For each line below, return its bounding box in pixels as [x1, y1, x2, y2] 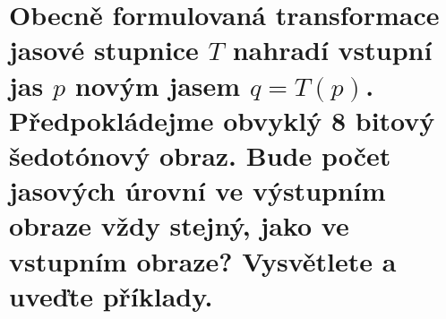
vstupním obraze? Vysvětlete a [9, 242, 397, 279]
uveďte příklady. [9, 277, 213, 314]
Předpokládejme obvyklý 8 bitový [9, 101, 435, 138]
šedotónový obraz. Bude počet [9, 136, 391, 173]
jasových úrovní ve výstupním [9, 172, 386, 209]
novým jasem [74, 66, 241, 103]
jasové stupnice [9, 31, 199, 68]
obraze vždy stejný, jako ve [9, 207, 349, 244]
